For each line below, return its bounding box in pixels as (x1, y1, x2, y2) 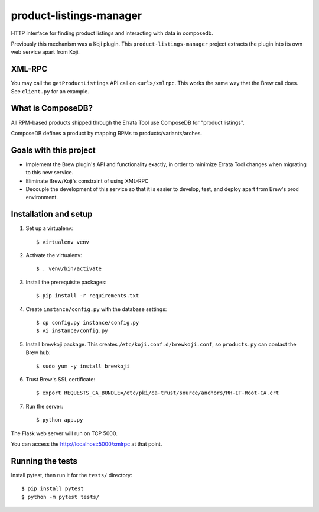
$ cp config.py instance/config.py (36, 319, 139, 326)
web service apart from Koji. (11, 48, 80, 56)
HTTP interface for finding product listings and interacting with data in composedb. (11, 30, 213, 37)
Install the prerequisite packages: (25, 278, 107, 286)
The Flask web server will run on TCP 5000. (11, 429, 118, 437)
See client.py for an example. (11, 88, 90, 95)
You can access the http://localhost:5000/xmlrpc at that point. (11, 440, 162, 448)
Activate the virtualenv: (25, 252, 82, 259)
